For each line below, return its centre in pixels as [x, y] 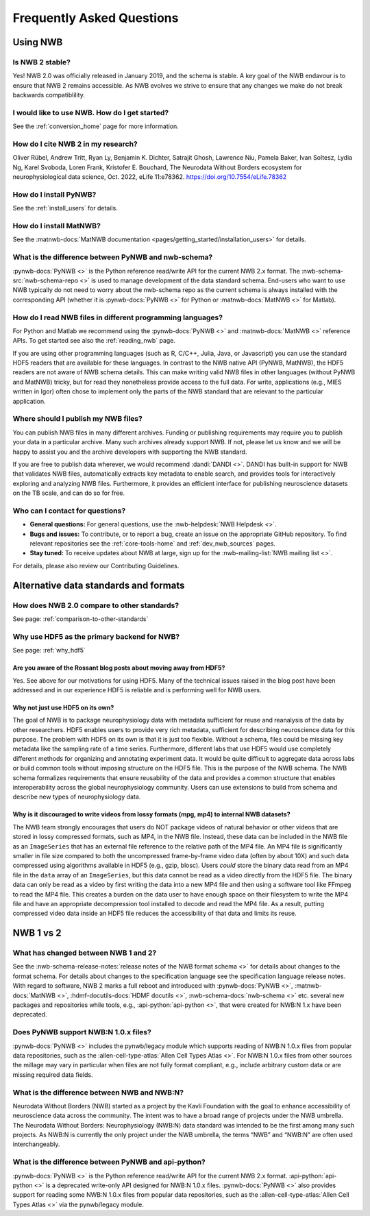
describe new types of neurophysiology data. [77, 797]
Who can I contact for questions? [69, 511]
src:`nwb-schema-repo [46, 280]
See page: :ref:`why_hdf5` [49, 650]
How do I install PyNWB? [54, 194]
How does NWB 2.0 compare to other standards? [96, 605]
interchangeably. [36, 1144]
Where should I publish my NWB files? [78, 419]
